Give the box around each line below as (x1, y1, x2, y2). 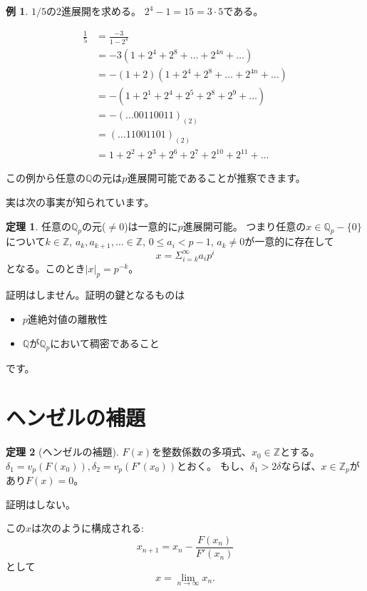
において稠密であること (50, 335, 160, 350)
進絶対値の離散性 (27, 312, 108, 327)
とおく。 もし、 (177, 458, 250, 473)
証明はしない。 (6, 496, 76, 511)
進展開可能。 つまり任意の (182, 218, 306, 233)
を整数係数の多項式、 (152, 444, 252, 459)
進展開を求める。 (61, 4, 141, 18)
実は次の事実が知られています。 (6, 195, 155, 210)
